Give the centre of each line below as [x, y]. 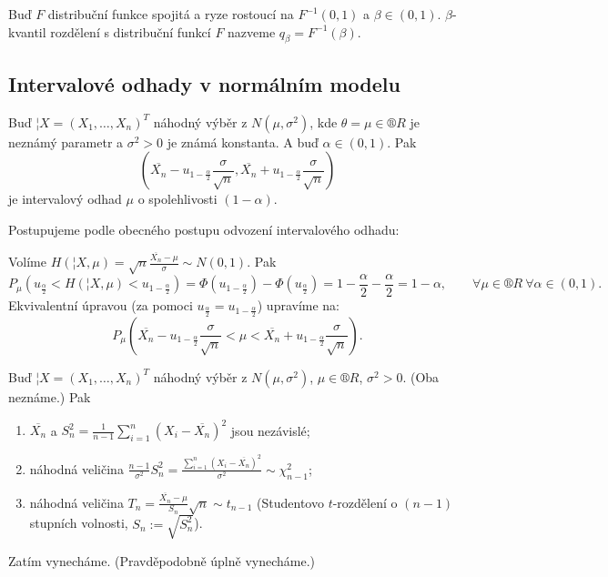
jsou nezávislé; [270, 430]
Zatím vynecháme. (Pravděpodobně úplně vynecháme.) [162, 560]
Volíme [27, 262]
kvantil [27, 31]
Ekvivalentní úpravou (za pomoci [101, 305]
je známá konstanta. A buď [243, 142]
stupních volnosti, [79, 523]
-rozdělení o [365, 502]
